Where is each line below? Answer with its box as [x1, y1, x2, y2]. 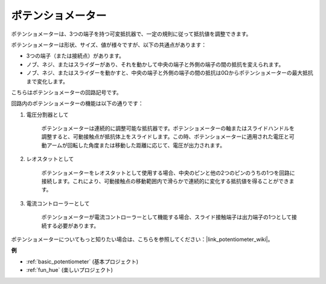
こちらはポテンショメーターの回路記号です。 [11, 88, 122, 96]
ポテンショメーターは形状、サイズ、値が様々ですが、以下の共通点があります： [11, 41, 207, 48]
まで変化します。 [26, 77, 69, 85]
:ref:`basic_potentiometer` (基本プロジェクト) [26, 257, 139, 265]
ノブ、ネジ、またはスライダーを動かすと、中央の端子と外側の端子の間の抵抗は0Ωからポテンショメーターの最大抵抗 [26, 69, 313, 77]
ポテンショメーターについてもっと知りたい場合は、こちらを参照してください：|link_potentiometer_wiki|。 [11, 236, 273, 243]
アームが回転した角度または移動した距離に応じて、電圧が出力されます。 [46, 141, 226, 149]
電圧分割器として [26, 111, 69, 118]
